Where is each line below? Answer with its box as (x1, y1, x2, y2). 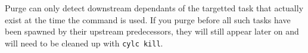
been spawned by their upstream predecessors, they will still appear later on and (5, 25, 299, 38)
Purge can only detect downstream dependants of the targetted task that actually (5, 2, 304, 14)
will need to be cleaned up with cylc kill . (5, 36, 163, 49)
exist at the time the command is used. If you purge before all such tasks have (5, 13, 291, 26)
